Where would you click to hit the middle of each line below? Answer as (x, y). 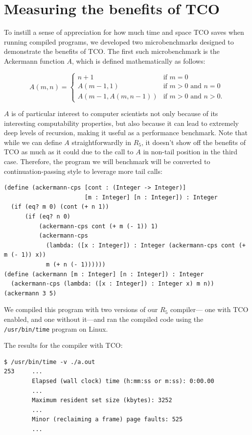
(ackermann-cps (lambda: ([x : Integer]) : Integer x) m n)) (113, 284)
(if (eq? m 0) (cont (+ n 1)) (60, 207)
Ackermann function (34, 60)
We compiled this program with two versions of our (81, 309)
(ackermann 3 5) (30, 293)
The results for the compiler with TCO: (63, 345)
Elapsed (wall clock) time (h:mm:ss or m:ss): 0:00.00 (123, 381)
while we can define (33, 142)
